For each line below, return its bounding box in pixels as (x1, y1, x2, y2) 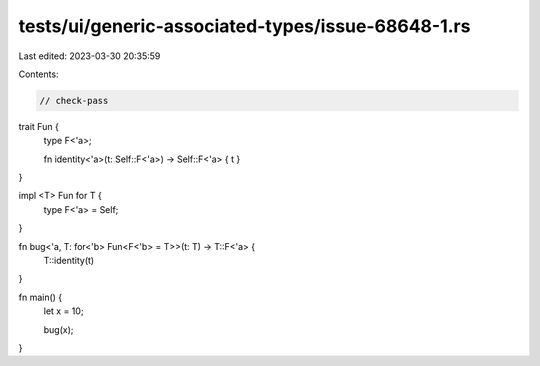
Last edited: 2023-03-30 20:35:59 (18, 50, 161, 62)
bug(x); (43, 323, 74, 335)
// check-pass (39, 95, 109, 106)
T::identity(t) (43, 255, 95, 267)
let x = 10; (43, 305, 84, 317)
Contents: (18, 68, 59, 80)
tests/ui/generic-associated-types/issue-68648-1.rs (18, 15, 471, 37)
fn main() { (18, 291, 63, 303)
